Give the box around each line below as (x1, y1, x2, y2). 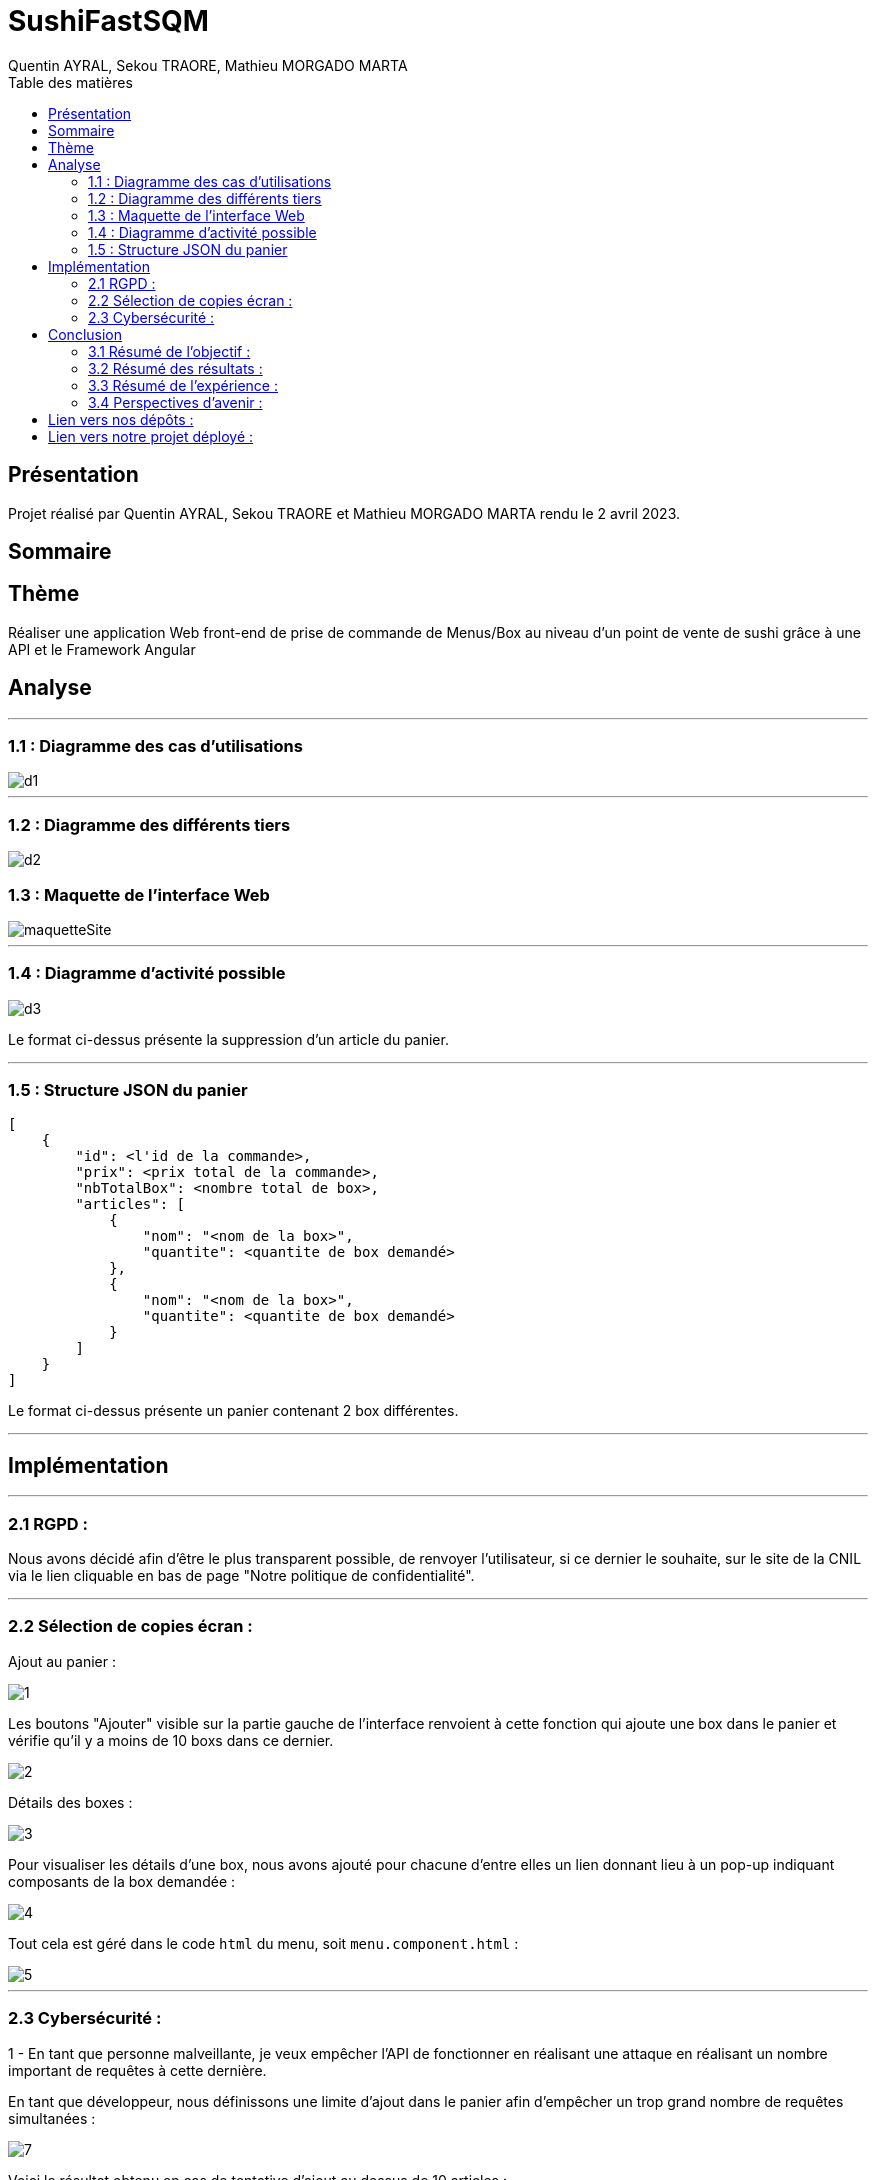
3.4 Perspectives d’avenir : (88, 393, 263, 411)
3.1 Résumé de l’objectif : (88, 342, 251, 360)
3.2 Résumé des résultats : (88, 359, 263, 377)
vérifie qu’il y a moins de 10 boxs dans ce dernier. (8, 1731, 334, 1749)
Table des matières (8, 73, 133, 91)
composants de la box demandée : (8, 1872, 236, 1890)
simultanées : (8, 2109, 96, 2127)
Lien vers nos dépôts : (48, 410, 194, 428)
